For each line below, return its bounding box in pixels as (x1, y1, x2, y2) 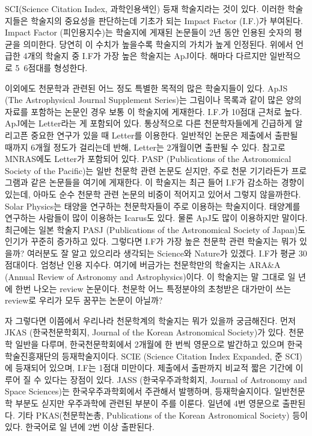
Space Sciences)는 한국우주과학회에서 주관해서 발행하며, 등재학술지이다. (5, 385, 272, 397)
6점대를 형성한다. (23, 61, 88, 73)
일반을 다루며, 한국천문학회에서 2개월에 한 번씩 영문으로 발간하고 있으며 (15, 338, 285, 350)
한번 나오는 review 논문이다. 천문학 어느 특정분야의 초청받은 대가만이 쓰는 (15, 282, 292, 294)
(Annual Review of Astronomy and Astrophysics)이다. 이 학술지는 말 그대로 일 (5, 270, 296, 283)
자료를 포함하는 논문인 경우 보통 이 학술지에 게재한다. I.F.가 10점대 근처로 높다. (5, 105, 302, 117)
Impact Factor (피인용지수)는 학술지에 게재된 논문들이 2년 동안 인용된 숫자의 (5, 26, 292, 39)
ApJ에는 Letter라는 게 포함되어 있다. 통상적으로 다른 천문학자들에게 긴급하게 (5, 117, 292, 129)
